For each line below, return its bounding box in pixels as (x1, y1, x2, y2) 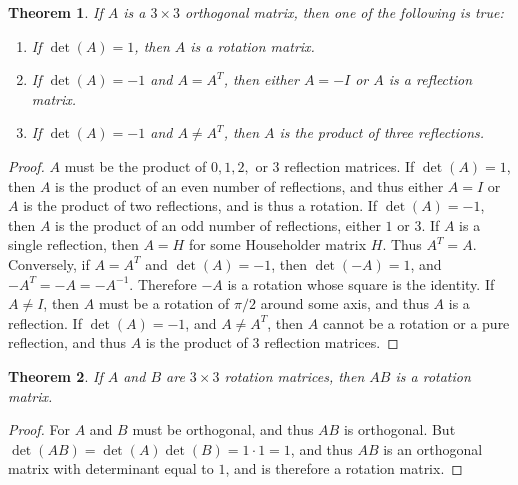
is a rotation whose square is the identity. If (227, 273, 495, 294)
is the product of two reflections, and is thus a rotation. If (23, 195, 378, 216)
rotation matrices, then (224, 365, 365, 386)
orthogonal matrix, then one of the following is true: (184, 2, 504, 22)
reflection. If (8, 312, 82, 333)
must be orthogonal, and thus (132, 419, 314, 440)
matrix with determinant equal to (8, 458, 214, 479)
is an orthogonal (383, 438, 483, 459)
